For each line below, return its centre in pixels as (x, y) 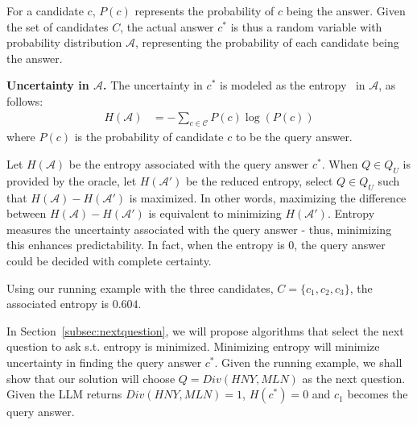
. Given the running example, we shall (308, 362)
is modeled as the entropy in (292, 85)
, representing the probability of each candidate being (267, 42)
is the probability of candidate (149, 137)
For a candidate (45, 10)
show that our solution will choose (91, 378)
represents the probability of (204, 10)
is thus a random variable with (306, 26)
